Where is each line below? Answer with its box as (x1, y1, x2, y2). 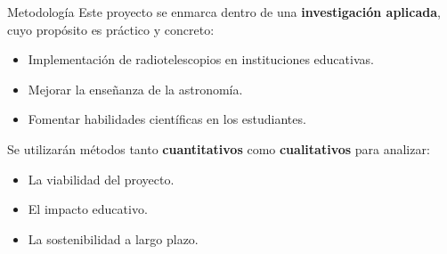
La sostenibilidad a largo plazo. (28, 229, 199, 248)
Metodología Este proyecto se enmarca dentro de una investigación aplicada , (7, 3, 441, 20)
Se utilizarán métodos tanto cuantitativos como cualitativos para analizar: (7, 139, 430, 158)
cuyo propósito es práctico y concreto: (7, 20, 215, 38)
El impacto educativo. (28, 200, 148, 218)
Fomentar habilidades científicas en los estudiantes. (28, 110, 306, 128)
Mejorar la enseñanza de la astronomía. (28, 79, 243, 98)
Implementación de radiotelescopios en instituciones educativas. (28, 50, 374, 69)
